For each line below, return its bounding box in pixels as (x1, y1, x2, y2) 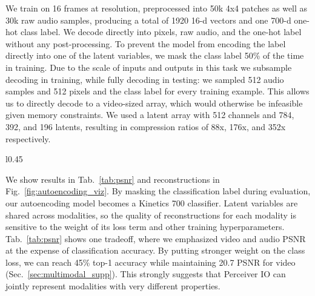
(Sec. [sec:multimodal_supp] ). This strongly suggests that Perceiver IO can (5, 268, 286, 280)
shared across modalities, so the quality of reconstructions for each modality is (5, 208, 296, 221)
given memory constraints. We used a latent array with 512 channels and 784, (5, 108, 294, 121)
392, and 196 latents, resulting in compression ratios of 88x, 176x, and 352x (5, 120, 286, 133)
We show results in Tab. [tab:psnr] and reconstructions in (5, 173, 220, 185)
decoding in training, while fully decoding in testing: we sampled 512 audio (5, 73, 284, 85)
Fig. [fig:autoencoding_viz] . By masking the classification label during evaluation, (5, 185, 311, 197)
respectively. (5, 132, 51, 145)
